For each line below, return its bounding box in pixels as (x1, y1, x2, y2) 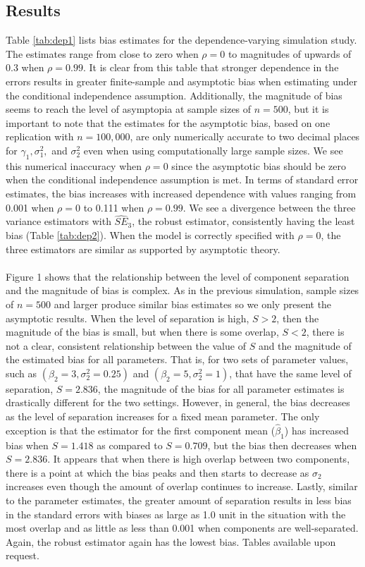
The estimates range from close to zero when (6, 46, 199, 61)
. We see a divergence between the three (182, 200, 356, 214)
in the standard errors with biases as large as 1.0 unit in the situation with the (6, 506, 346, 521)
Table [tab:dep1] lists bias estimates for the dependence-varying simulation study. (6, 32, 357, 47)
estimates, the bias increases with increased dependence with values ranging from (6, 185, 357, 200)
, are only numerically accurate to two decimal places (130, 129, 360, 144)
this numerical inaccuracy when (6, 158, 142, 173)
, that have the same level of (229, 365, 352, 380)
